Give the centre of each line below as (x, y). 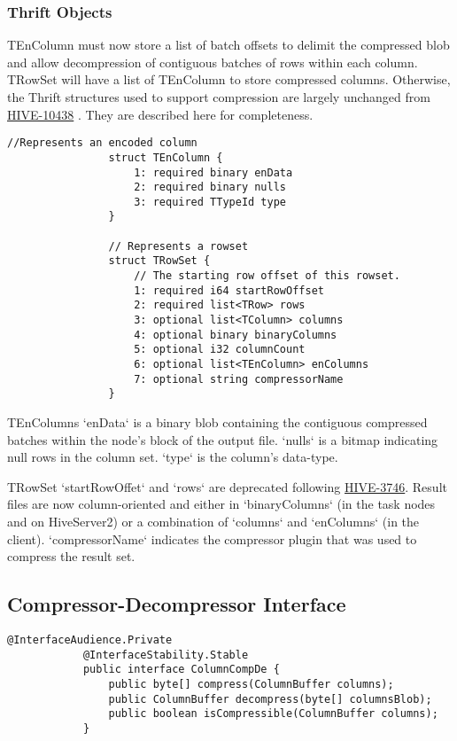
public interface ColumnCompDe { (181, 670)
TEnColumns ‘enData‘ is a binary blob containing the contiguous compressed (217, 422)
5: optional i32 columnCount (220, 350)
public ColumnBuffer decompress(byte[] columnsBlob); (270, 699)
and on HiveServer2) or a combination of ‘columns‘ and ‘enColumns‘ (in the (213, 521)
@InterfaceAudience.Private (90, 640)
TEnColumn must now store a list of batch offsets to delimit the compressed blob (228, 45)
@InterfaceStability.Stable (166, 655)
